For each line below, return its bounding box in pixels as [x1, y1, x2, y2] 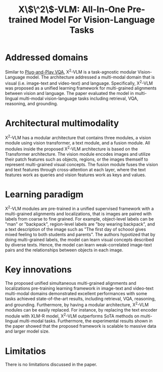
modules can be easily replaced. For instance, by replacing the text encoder [5, 307, 158, 313]
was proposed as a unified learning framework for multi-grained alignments [5, 85, 157, 91]
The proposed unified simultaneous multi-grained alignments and [5, 280, 136, 286]
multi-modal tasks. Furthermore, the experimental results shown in [19, 318, 153, 324]
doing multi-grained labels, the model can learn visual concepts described [5, 237, 154, 242]
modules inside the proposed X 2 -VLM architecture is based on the [5, 145, 138, 152]
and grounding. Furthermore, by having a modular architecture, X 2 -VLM [5, 301, 149, 308]
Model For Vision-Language [40, 14, 155, 25]
